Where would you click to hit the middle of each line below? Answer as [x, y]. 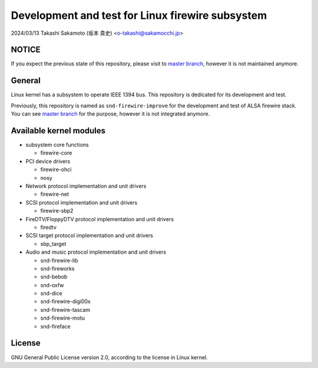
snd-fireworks [57, 268]
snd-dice [51, 293]
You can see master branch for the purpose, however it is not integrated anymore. [110, 114]
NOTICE [26, 50]
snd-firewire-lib [59, 260]
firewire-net [55, 194]
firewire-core [56, 153]
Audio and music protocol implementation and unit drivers [96, 252]
